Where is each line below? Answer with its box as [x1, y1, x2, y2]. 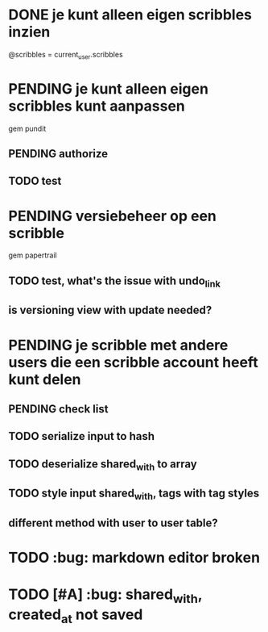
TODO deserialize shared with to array [8, 457, 197, 473]
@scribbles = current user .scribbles [8, 49, 123, 61]
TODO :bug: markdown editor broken [8, 549, 260, 567]
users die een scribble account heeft [8, 353, 259, 371]
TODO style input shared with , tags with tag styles [8, 487, 260, 502]
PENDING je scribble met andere [8, 336, 229, 354]
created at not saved [8, 605, 143, 626]
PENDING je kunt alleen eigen [8, 79, 209, 98]
